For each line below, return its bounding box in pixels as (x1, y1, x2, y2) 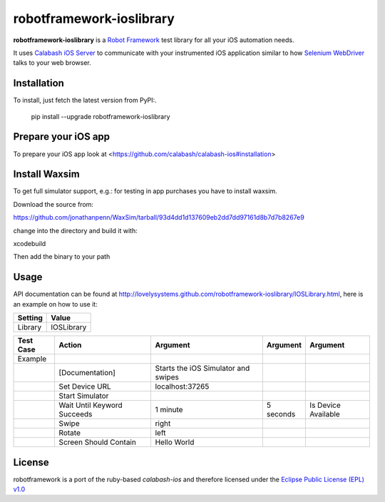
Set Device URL (58, 381, 112, 391)
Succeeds (58, 409, 93, 419)
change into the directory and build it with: (13, 226, 138, 235)
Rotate (58, 428, 81, 438)
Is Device (309, 400, 342, 410)
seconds (266, 409, 296, 419)
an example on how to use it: (13, 299, 98, 308)
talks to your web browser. (13, 58, 92, 67)
